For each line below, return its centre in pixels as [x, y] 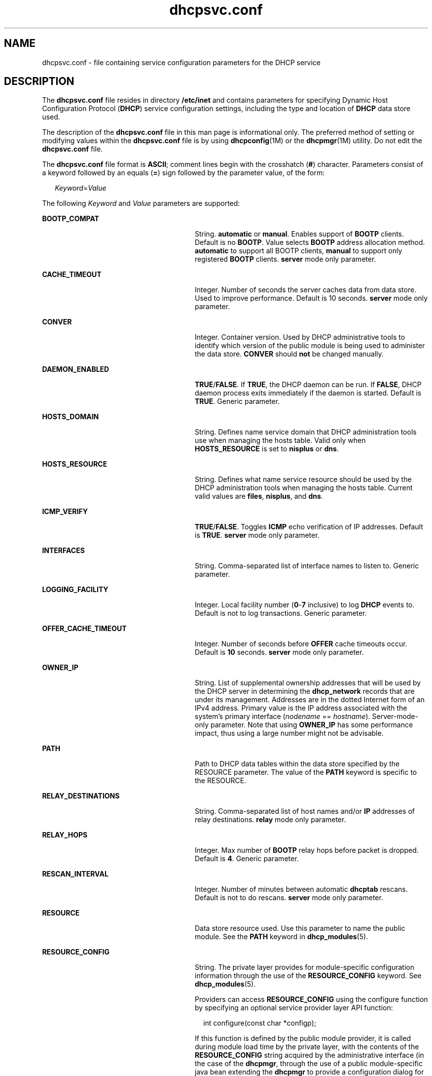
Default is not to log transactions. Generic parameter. [281, 613]
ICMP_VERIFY [65, 512]
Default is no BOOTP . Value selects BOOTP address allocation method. [310, 242]
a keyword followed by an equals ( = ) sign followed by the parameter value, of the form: [183, 173]
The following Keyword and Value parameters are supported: [141, 203]
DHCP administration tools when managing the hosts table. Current [304, 488]
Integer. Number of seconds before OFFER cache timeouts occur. [301, 644]
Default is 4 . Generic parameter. [247, 859]
